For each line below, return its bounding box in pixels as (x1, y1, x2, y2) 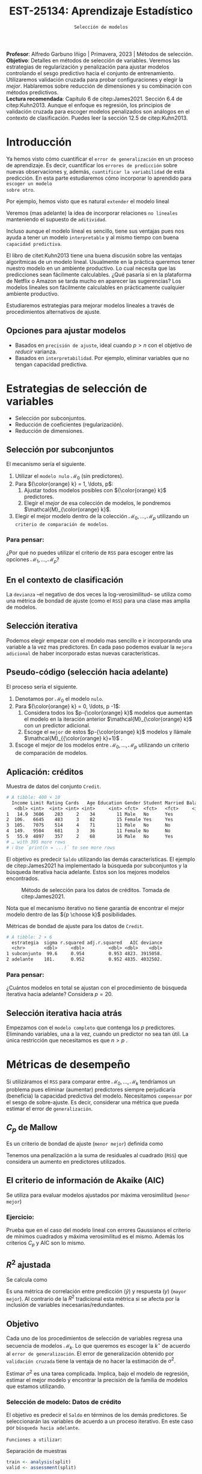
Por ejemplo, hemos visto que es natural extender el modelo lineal (6, 197, 170, 205)
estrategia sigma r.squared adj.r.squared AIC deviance (11, 940, 163, 946)
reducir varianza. (14, 347, 57, 355)
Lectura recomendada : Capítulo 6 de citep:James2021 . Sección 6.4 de (6, 95, 183, 102)
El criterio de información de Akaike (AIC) (6, 1175, 165, 1185)
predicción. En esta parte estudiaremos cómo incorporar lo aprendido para (6, 174, 192, 182)
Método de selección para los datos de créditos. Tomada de (21, 886, 170, 893)
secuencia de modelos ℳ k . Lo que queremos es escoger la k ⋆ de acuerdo (6, 1341, 191, 1351)
